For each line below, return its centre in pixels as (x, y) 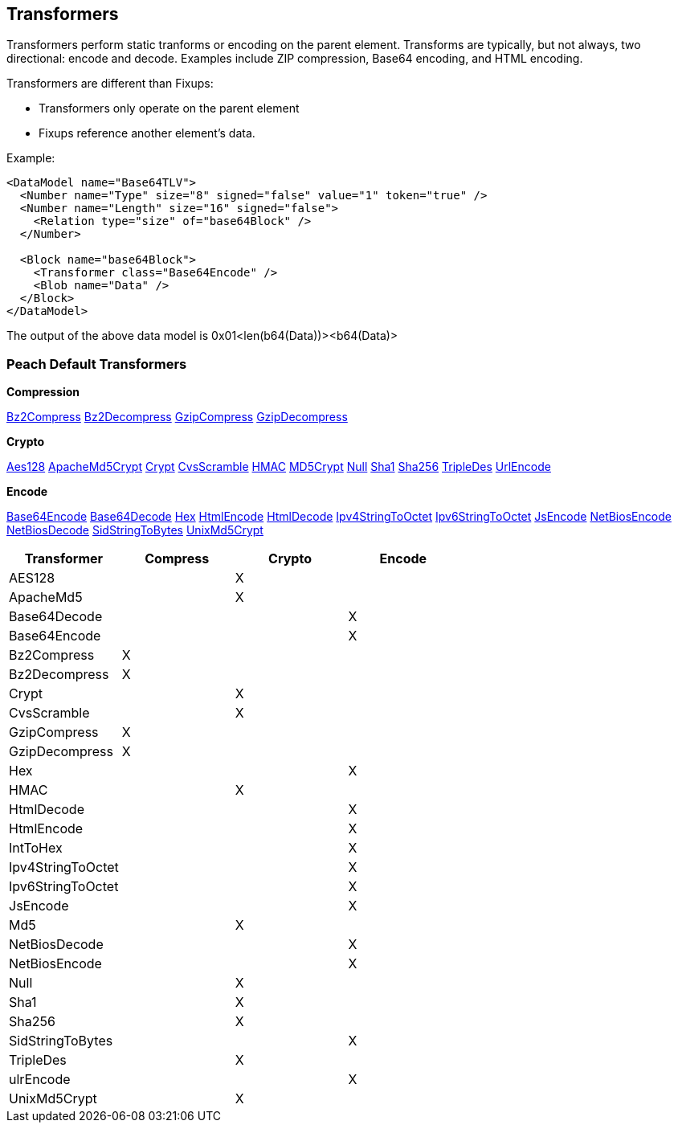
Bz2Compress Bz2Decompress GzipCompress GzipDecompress (177, 417)
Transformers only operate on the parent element (169, 108)
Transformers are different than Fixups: (110, 84)
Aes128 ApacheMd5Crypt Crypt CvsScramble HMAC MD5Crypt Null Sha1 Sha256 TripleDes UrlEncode (279, 467)
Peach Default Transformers (97, 364)
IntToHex (36, 848)
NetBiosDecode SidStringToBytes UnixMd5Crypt (135, 530)
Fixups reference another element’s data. (147, 133)
